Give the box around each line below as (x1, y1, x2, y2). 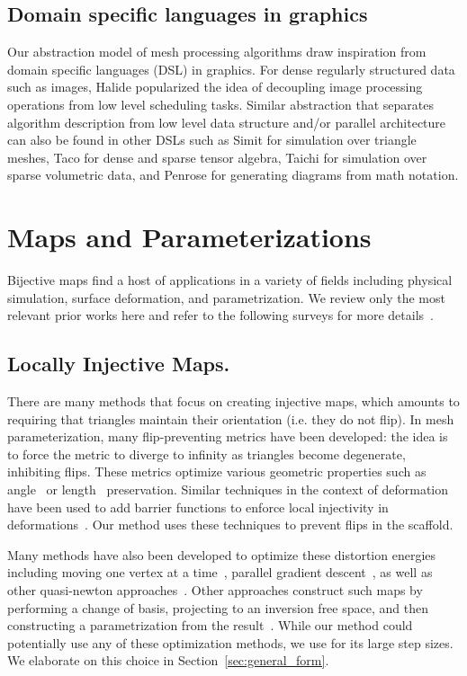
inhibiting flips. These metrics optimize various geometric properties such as (7, 462, 427, 481)
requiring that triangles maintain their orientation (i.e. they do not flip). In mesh (7, 409, 454, 428)
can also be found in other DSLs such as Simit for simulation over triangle (7, 130, 417, 149)
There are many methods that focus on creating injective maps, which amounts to (7, 392, 460, 411)
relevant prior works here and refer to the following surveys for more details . (7, 306, 434, 325)
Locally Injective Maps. (7, 350, 230, 378)
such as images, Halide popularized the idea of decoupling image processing (7, 77, 423, 96)
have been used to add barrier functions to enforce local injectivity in (7, 497, 389, 516)
